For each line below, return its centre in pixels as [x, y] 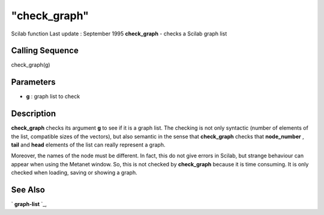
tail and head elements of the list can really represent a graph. [88, 145]
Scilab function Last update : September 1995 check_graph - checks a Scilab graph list [119, 34]
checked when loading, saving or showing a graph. [74, 173]
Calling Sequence [45, 51]
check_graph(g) [31, 65]
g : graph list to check [53, 97]
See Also [28, 190]
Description [34, 114]
